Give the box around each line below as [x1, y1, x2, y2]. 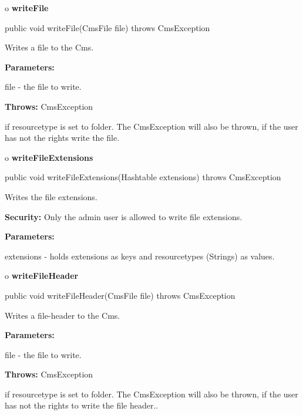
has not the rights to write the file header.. [5, 399, 159, 411]
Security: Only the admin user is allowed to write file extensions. [5, 210, 243, 222]
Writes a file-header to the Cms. [5, 309, 120, 321]
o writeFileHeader [5, 269, 79, 282]
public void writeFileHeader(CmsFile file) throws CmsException [5, 289, 235, 301]
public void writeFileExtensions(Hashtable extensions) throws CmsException [5, 171, 281, 183]
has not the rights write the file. [5, 131, 120, 144]
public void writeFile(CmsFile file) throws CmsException [5, 21, 210, 33]
